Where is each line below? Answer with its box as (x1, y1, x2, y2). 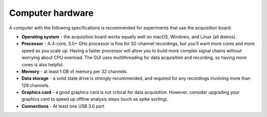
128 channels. (21, 82, 50, 88)
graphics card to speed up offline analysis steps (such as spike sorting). (21, 96, 169, 102)
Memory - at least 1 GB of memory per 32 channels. (21, 68, 128, 74)
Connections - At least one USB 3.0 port (21, 103, 105, 109)
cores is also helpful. (21, 61, 64, 67)
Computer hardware (9, 7, 94, 18)
